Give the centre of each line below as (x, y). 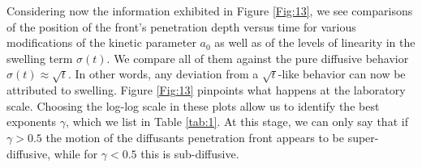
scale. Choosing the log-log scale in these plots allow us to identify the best (193, 105)
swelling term (40, 58)
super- (363, 137)
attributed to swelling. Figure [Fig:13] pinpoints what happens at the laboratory (206, 90)
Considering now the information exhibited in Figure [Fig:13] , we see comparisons (210, 10)
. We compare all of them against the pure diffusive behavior (258, 58)
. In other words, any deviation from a (163, 74)
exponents (32, 122)
